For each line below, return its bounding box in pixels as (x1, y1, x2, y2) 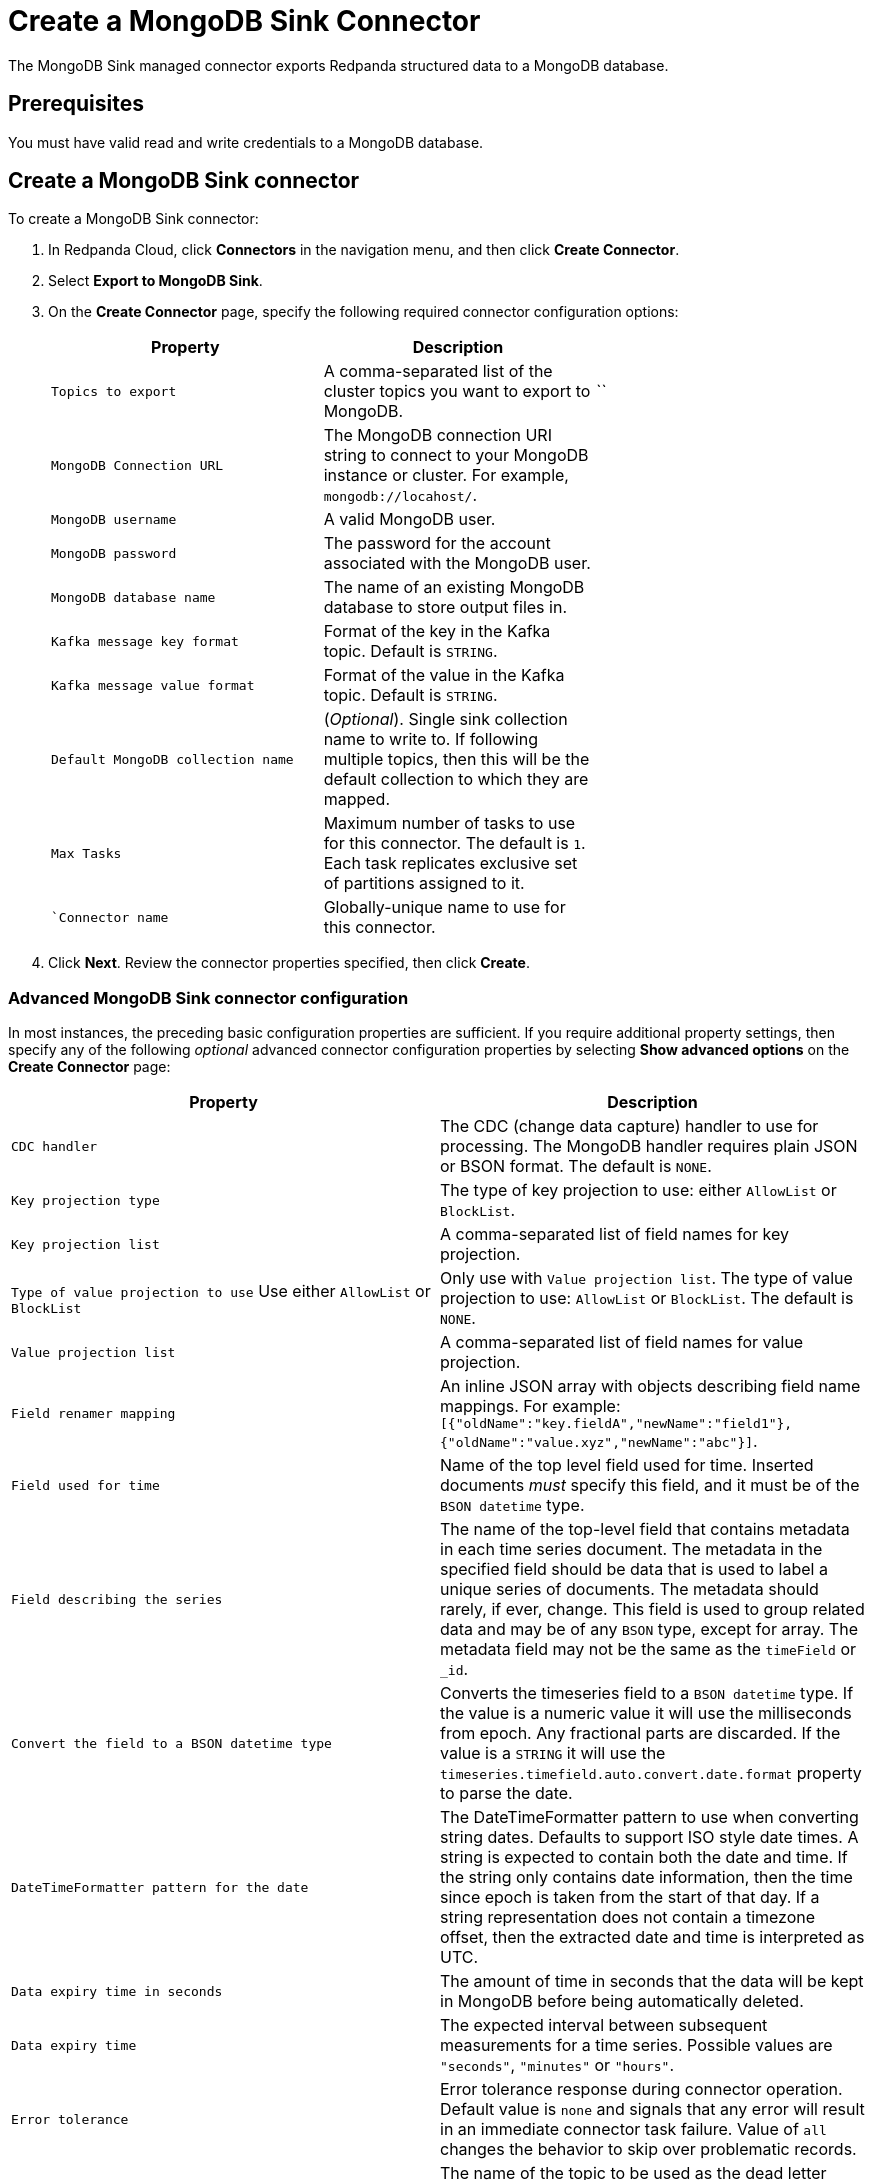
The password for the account (323, 533, 551, 554)
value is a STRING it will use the (440, 1743, 666, 1764)
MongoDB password (51, 545, 177, 561)
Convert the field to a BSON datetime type (11, 1735, 332, 1751)
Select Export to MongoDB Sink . (48, 272, 263, 290)
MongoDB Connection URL (51, 457, 224, 473)
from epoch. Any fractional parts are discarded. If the (440, 1723, 841, 1744)
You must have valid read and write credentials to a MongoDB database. (8, 133, 484, 151)
